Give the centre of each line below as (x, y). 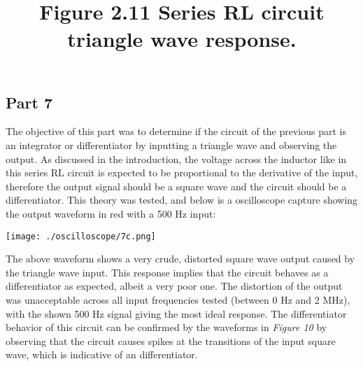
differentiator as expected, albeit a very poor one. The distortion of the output (174, 286)
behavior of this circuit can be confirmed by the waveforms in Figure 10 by (166, 327)
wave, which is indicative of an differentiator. (102, 354)
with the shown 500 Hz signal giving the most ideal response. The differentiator (176, 313)
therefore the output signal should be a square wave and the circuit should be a (176, 186)
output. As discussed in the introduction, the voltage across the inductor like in (176, 159)
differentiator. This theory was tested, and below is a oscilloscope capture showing (182, 200)
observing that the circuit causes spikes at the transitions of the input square (171, 340)
